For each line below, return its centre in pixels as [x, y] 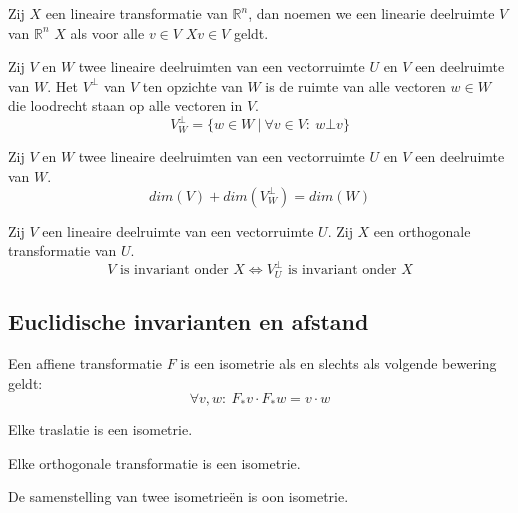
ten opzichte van [192, 85]
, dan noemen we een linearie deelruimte [371, 13]
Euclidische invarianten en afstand [188, 321]
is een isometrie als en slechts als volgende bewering [338, 363]
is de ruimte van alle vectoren [355, 85]
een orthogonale [422, 230]
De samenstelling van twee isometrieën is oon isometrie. [178, 496]
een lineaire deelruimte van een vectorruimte [178, 230]
